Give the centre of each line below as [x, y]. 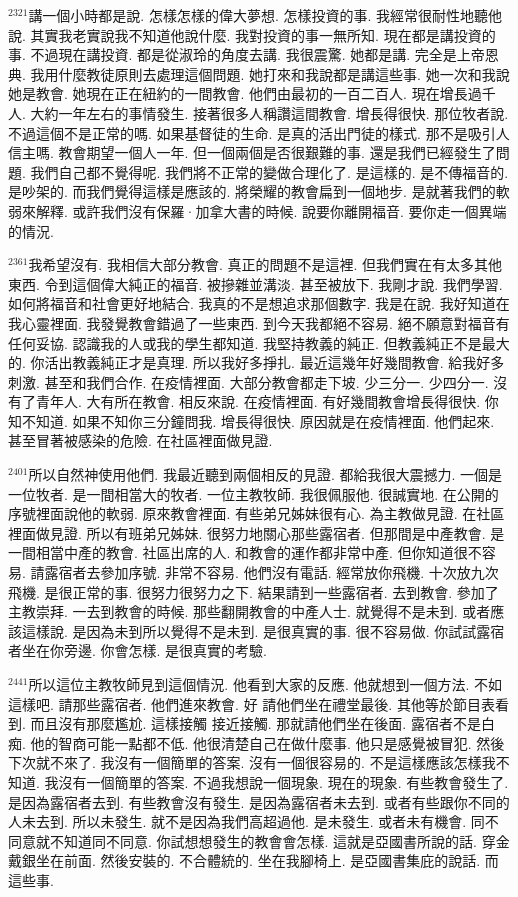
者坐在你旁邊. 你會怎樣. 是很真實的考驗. [137, 650]
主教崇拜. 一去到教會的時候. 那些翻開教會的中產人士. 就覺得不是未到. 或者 [249, 611]
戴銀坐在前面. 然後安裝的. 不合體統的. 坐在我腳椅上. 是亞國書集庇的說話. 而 [253, 860]
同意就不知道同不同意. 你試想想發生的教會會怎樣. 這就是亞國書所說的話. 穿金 [259, 840]
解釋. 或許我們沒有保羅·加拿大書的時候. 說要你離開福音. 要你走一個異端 [271, 210]
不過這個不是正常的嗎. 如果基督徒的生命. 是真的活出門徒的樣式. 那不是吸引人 [259, 132]
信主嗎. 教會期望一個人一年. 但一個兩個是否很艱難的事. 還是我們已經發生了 [252, 152]
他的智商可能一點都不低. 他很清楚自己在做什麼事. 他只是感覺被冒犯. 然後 [267, 742]
